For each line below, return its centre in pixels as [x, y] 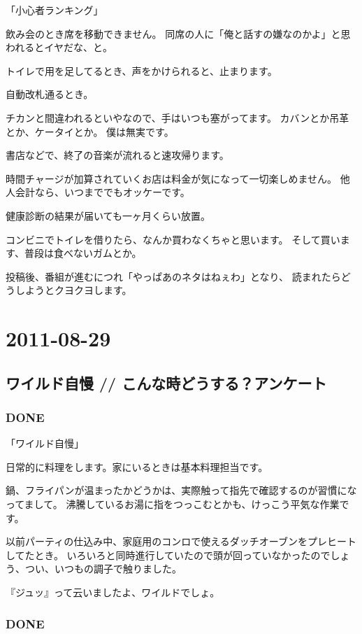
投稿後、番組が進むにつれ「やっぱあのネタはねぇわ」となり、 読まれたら [173, 276]
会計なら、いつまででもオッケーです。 [102, 192]
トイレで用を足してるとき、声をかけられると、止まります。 [142, 70]
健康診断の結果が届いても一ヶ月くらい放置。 [108, 215]
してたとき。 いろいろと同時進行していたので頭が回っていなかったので [168, 555]
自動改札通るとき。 [50, 94]
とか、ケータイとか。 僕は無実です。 [90, 131]
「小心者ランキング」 [55, 10]
